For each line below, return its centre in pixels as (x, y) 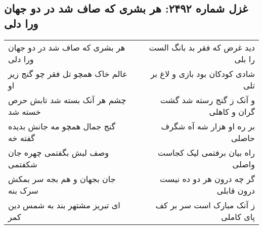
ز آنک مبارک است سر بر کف (205, 205)
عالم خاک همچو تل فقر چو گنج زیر (68, 73)
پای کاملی (238, 216)
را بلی (245, 59)
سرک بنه (23, 190)
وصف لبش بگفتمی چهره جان (59, 152)
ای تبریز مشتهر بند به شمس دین (64, 205)
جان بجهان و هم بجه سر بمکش (62, 178)
